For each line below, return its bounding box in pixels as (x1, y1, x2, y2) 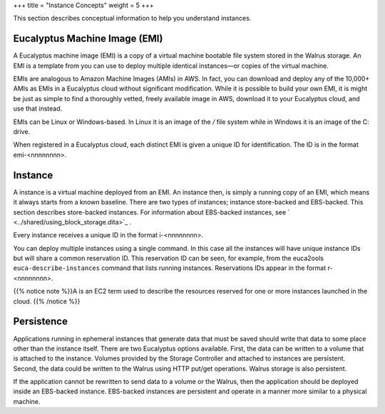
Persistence (13, 316, 68, 328)
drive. (13, 128, 31, 136)
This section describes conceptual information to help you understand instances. (13, 14, 252, 23)
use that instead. (13, 104, 63, 113)
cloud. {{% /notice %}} (13, 296, 81, 306)
